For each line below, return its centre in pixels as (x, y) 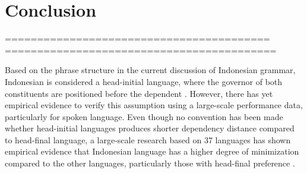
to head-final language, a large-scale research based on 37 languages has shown (148, 139)
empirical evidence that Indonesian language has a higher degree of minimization (152, 151)
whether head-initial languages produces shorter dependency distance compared (150, 128)
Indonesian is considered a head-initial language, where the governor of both (144, 81)
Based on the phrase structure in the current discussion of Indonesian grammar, (150, 70)
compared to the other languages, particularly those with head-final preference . (150, 163)
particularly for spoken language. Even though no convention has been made (144, 116)
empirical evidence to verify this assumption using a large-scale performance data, (154, 105)
